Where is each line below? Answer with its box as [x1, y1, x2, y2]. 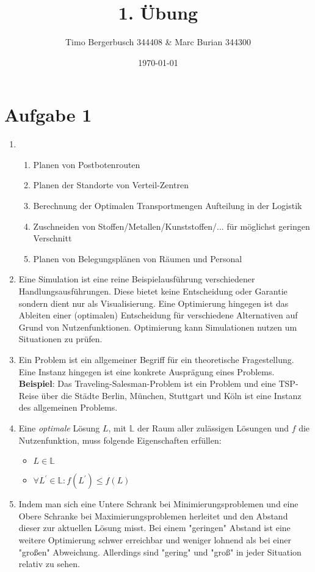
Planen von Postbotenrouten [33, 158, 140, 170]
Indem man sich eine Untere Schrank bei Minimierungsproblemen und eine [18, 497, 299, 510]
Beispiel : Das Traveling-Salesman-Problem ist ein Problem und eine [18, 377, 276, 390]
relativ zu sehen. [18, 557, 80, 570]
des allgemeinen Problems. [18, 401, 118, 414]
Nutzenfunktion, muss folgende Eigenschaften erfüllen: [18, 433, 222, 446]
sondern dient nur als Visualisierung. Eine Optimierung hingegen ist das [18, 296, 289, 309]
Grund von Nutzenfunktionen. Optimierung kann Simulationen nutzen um [18, 320, 297, 333]
